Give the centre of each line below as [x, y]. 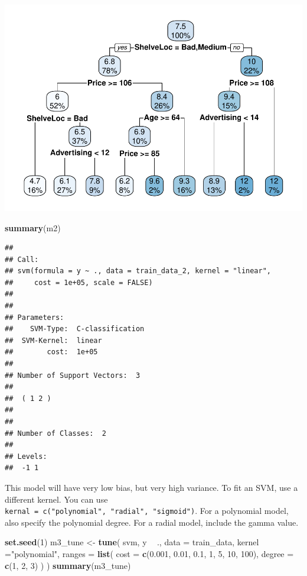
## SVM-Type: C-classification [75, 329]
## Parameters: [35, 317]
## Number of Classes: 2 [55, 433]
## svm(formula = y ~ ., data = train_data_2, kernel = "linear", [138, 271]
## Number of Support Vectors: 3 [73, 375]
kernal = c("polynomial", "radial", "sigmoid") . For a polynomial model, [147, 511]
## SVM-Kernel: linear [53, 340]
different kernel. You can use [56, 499]
